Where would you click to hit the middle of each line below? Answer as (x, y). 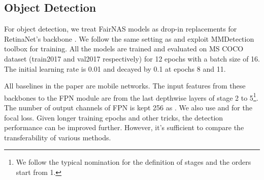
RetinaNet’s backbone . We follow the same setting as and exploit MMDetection (129, 38)
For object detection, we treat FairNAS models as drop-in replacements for (121, 29)
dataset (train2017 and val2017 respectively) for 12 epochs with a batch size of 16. (132, 58)
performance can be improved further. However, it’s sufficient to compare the (124, 127)
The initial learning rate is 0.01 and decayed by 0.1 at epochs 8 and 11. (115, 68)
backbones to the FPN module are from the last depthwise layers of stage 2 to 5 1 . (131, 97)
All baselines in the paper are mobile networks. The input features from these (125, 86)
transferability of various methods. (58, 137)
